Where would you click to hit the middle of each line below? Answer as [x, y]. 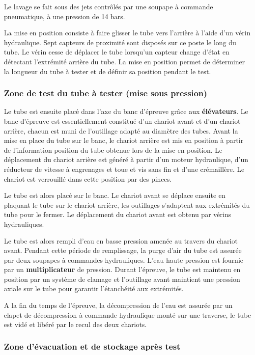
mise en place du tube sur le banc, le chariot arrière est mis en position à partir [124, 140]
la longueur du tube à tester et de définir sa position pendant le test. [108, 71]
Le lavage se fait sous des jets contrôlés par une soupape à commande [109, 6]
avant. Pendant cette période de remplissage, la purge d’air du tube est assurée [123, 250]
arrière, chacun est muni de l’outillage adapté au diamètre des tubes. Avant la [121, 130]
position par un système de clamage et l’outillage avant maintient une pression [122, 279]
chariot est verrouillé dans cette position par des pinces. [88, 178]
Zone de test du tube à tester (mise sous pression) [106, 93]
